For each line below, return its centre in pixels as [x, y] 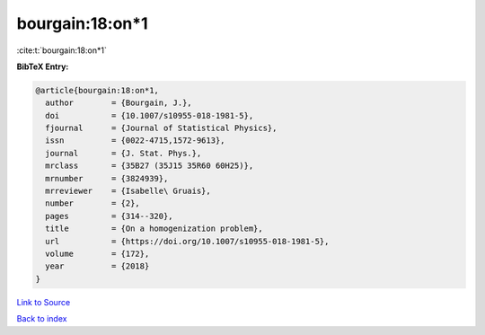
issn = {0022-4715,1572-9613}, [135, 141]
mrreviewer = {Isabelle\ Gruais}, [128, 191]
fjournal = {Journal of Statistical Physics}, [161, 128]
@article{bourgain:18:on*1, [97, 90]
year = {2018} [97, 266]
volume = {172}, [97, 254]
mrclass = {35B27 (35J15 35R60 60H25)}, [150, 166]
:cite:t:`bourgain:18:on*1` [62, 50]
